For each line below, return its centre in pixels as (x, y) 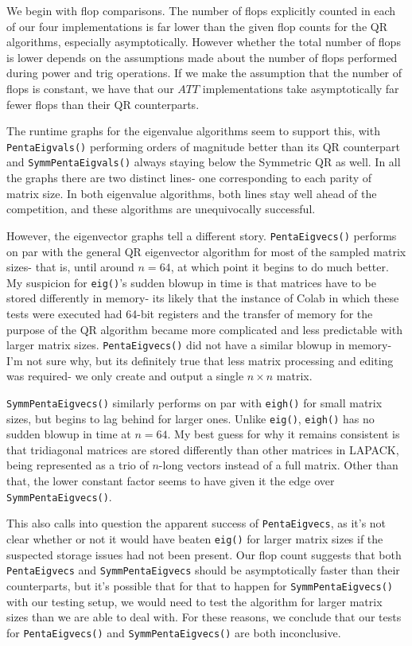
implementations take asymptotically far (301, 88)
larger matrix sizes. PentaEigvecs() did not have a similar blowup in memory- (199, 345)
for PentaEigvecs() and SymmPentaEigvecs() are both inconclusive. (174, 632)
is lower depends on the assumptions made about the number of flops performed (202, 57)
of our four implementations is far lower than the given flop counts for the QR (197, 26)
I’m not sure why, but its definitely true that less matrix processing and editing (200, 360)
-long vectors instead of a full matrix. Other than (278, 465)
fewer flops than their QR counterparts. (103, 104)
